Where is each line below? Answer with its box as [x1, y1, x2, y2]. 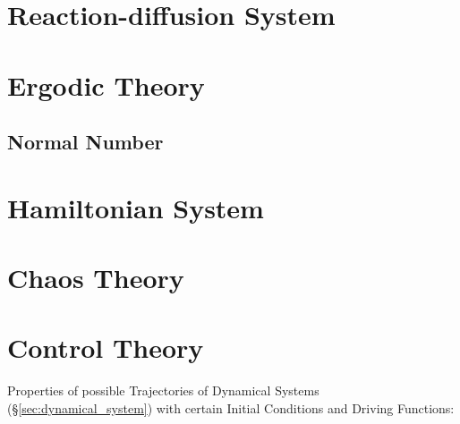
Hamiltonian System [7, 189, 264, 225]
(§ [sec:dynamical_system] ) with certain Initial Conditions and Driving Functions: [7, 399, 455, 417]
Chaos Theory [7, 259, 184, 296]
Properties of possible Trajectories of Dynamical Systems [7, 381, 319, 400]
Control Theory [7, 329, 204, 366]
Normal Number [7, 128, 164, 156]
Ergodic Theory [7, 66, 205, 103]
